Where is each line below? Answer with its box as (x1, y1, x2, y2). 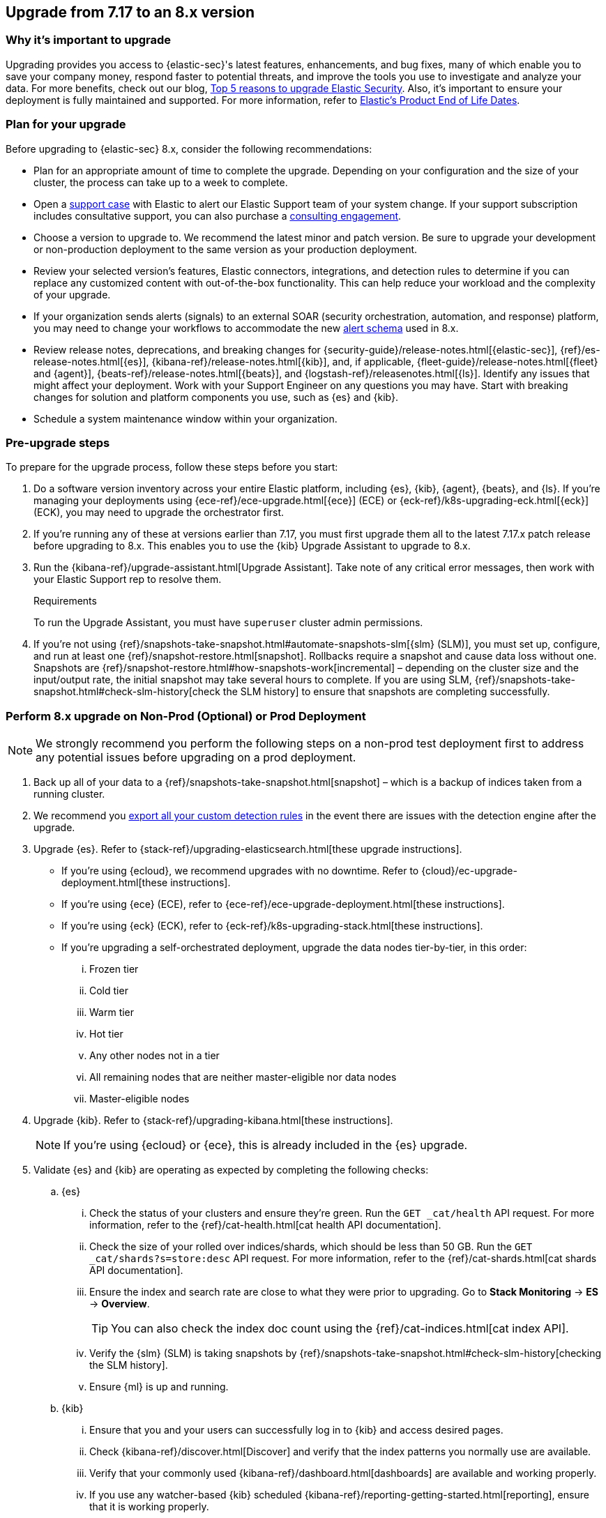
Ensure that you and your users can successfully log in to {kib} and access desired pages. (89, 1424, 503, 1436)
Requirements (33, 595, 97, 607)
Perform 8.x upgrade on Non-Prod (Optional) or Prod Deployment (6, 708, 366, 723)
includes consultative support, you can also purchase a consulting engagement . (33, 209, 402, 222)
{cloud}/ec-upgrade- (421, 865, 517, 877)
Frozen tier (89, 963, 139, 976)
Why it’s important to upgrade (6, 33, 172, 47)
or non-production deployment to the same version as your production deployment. (33, 243, 418, 255)
